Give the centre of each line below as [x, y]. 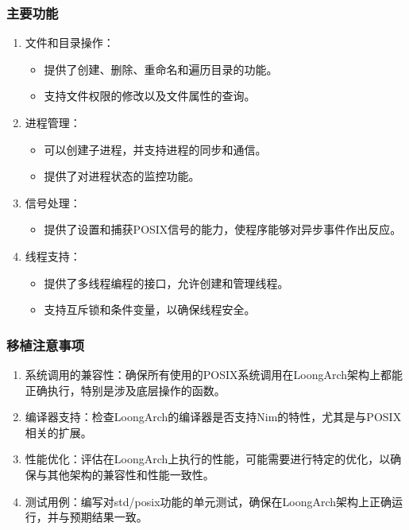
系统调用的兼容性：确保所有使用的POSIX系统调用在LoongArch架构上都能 [214, 374]
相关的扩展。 [58, 432]
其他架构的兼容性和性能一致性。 [131, 474]
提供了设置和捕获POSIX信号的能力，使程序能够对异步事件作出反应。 [223, 229]
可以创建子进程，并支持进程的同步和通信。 [155, 149]
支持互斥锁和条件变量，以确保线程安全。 [150, 309]
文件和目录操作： [69, 43]
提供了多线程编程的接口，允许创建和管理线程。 [166, 282]
